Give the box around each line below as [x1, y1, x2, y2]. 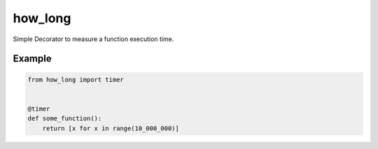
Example [13, 53, 52, 65]
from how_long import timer [27, 75, 124, 84]
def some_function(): [27, 115, 102, 123]
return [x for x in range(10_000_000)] [42, 124, 180, 132]
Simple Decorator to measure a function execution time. [13, 35, 174, 43]
